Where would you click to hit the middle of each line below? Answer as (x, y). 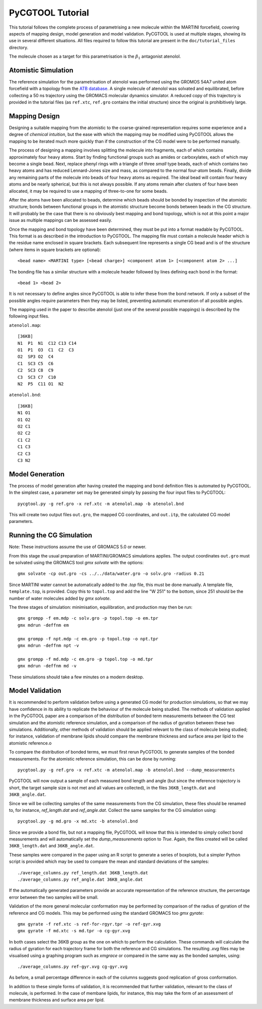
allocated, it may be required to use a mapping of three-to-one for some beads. (88, 191)
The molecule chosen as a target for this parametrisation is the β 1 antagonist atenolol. (95, 57)
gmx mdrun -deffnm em (43, 625)
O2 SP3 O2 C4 (36, 357)
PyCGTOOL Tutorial (49, 13)
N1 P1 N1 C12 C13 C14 (47, 343)
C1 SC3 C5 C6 (36, 363)
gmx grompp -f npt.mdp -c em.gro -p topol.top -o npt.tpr (88, 639)
